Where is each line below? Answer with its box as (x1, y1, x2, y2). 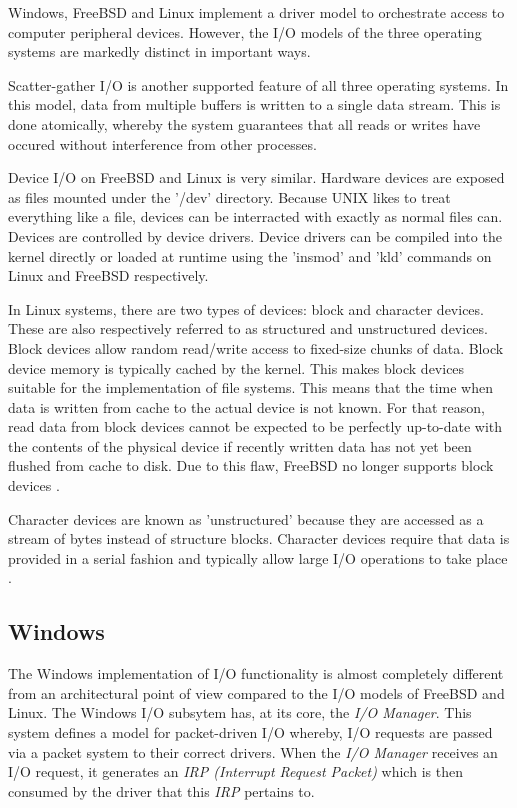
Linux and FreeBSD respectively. (8, 265, 209, 286)
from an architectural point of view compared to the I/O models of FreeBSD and (8, 682, 505, 703)
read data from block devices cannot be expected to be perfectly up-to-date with (8, 416, 503, 437)
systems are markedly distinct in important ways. (8, 41, 311, 62)
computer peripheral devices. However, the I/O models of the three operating (8, 21, 482, 42)
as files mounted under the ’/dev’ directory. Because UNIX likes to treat (8, 186, 451, 207)
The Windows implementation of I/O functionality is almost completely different (8, 663, 504, 684)
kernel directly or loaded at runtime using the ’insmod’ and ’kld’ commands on (8, 245, 492, 266)
